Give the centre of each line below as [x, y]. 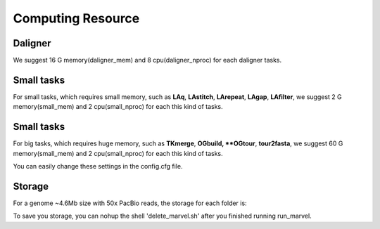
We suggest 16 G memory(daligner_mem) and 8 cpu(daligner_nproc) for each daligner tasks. [147, 60]
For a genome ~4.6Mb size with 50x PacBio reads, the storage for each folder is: [130, 203]
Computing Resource [76, 18]
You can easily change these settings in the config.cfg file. [98, 166]
